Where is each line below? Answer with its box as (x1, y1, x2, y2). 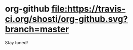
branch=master (5, 24, 69, 35)
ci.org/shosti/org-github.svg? (5, 13, 128, 25)
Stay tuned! (5, 39, 28, 45)
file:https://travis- (51, 3, 126, 14)
